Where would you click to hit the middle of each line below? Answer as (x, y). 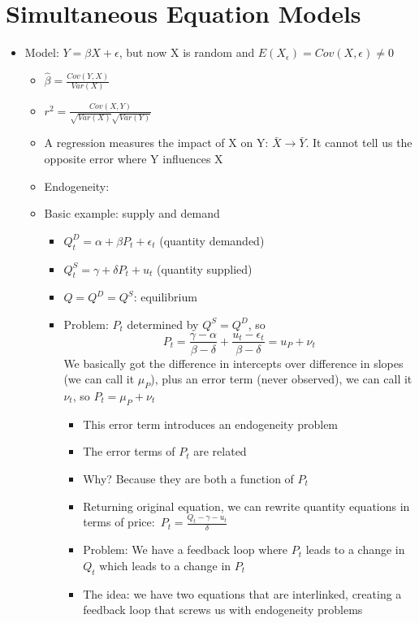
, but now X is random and (187, 52)
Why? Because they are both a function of (188, 478)
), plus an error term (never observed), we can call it (281, 379)
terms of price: (119, 522)
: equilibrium (165, 297)
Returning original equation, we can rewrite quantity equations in (246, 506)
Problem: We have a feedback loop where (186, 549)
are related (220, 451)
